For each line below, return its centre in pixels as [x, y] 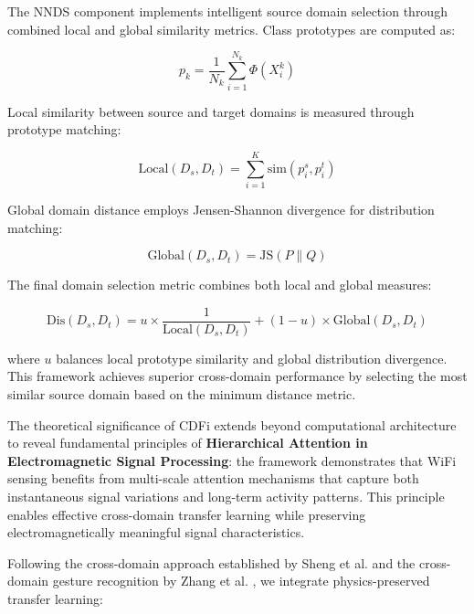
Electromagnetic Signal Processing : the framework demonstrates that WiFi [232, 460]
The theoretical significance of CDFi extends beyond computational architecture [232, 424]
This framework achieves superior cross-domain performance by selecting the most [237, 376]
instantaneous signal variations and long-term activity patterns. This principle [226, 497]
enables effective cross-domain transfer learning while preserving [187, 514]
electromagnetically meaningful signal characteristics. [156, 532]
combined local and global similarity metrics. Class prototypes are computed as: [232, 29]
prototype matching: [64, 129]
